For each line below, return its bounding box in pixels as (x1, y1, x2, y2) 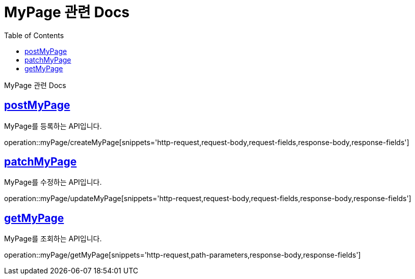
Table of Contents (4, 31, 64, 40)
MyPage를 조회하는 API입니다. (4, 234, 102, 243)
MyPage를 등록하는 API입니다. (4, 121, 102, 130)
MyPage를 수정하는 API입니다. (4, 178, 102, 187)
